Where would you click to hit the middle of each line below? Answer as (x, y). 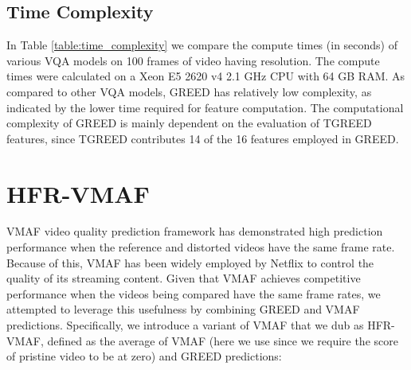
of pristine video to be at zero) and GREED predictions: (144, 356)
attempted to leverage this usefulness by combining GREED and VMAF (183, 309)
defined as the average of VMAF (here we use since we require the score (223, 340)
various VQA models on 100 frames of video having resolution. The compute (193, 60)
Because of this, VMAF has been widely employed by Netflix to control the (190, 262)
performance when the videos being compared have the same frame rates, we (194, 293)
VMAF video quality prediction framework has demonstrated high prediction (195, 231)
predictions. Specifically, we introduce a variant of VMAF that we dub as (185, 325)
